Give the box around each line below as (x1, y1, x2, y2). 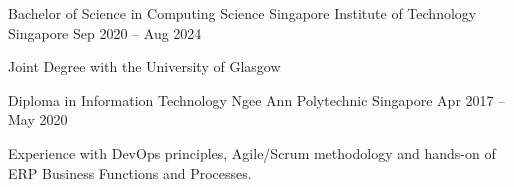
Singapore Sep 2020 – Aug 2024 (8, 22, 202, 43)
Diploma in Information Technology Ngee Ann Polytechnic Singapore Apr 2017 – (8, 89, 506, 110)
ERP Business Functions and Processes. (8, 162, 252, 183)
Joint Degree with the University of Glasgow (8, 56, 281, 77)
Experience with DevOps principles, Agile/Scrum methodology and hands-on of (8, 142, 496, 163)
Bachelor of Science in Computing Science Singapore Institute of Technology (8, 3, 477, 23)
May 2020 (8, 109, 68, 130)
